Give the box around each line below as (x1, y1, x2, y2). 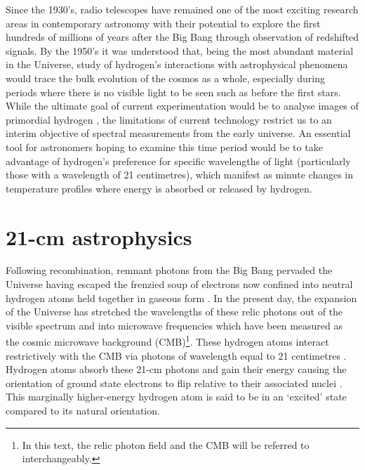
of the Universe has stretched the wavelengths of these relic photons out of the (6, 304, 343, 319)
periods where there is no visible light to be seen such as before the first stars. (6, 84, 341, 99)
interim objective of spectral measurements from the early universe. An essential (6, 126, 351, 141)
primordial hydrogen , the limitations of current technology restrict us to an (6, 112, 332, 126)
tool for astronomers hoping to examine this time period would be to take (6, 139, 323, 154)
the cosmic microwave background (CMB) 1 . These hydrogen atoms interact (6, 332, 329, 349)
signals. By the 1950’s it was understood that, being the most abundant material (6, 43, 354, 58)
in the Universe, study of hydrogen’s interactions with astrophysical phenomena (6, 57, 348, 72)
